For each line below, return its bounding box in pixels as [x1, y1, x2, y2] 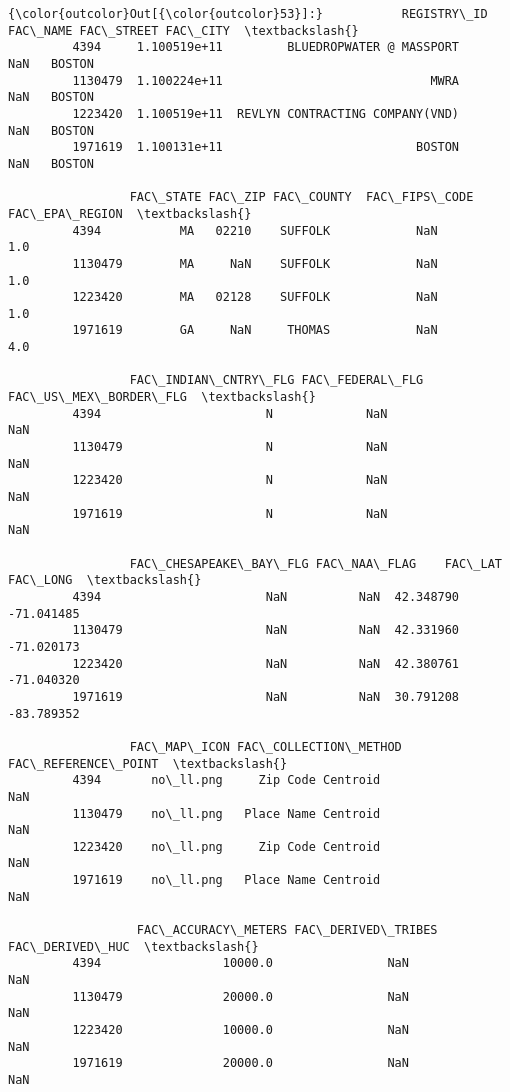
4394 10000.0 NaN [72, 956, 409, 971]
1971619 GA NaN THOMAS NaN [72, 323, 438, 338]
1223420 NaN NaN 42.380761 [72, 656, 460, 671]
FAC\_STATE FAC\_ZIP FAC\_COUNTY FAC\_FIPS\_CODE [129, 190, 474, 205]
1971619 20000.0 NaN [72, 1056, 409, 1071]
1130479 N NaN [72, 440, 388, 455]
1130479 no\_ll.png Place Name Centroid [72, 806, 381, 821]
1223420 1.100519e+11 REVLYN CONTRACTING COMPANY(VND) [72, 106, 460, 121]
